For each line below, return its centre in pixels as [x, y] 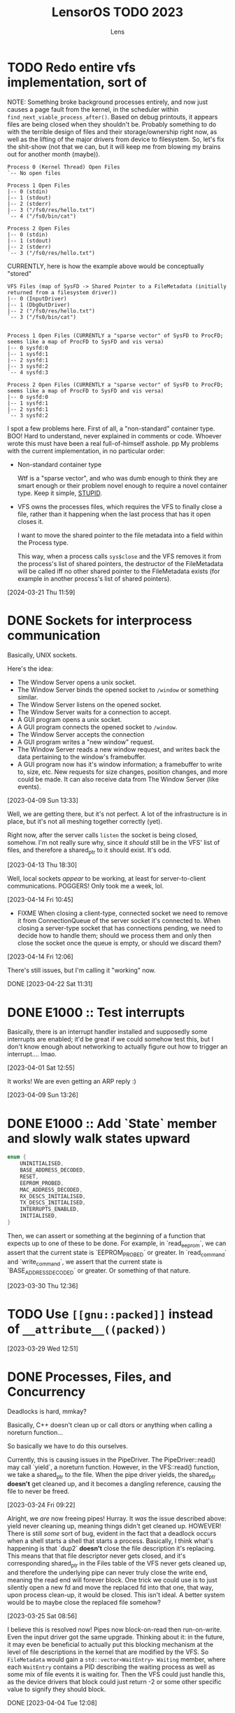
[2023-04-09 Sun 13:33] [43, 800]
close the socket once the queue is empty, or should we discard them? [119, 943]
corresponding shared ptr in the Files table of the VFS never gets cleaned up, [117, 1564]
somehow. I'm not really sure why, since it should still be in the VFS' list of [114, 842]
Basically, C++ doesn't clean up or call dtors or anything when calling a [110, 1425]
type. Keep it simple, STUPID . [60, 493]
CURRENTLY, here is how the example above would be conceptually [106, 266]
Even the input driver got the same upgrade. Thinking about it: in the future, [116, 1636]
